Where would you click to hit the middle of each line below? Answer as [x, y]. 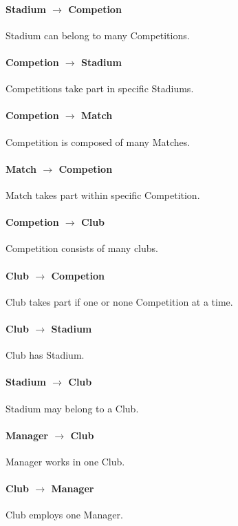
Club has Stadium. [45, 355]
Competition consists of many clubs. [82, 248]
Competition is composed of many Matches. [98, 141]
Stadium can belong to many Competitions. [98, 35]
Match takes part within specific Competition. [103, 194]
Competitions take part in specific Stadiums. [100, 88]
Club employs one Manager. [64, 515]
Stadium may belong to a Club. [72, 408]
